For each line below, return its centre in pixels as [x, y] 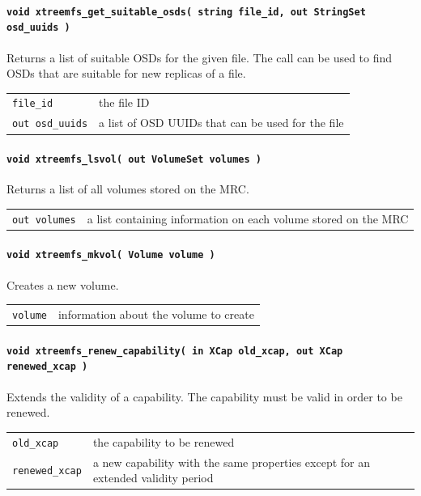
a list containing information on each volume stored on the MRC [248, 218]
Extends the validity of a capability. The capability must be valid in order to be [204, 396]
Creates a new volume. [63, 284]
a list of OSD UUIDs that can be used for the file [221, 123]
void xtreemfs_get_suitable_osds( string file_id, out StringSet [186, 12]
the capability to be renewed [164, 441]
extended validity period [153, 478]
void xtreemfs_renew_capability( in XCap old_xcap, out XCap [175, 351]
